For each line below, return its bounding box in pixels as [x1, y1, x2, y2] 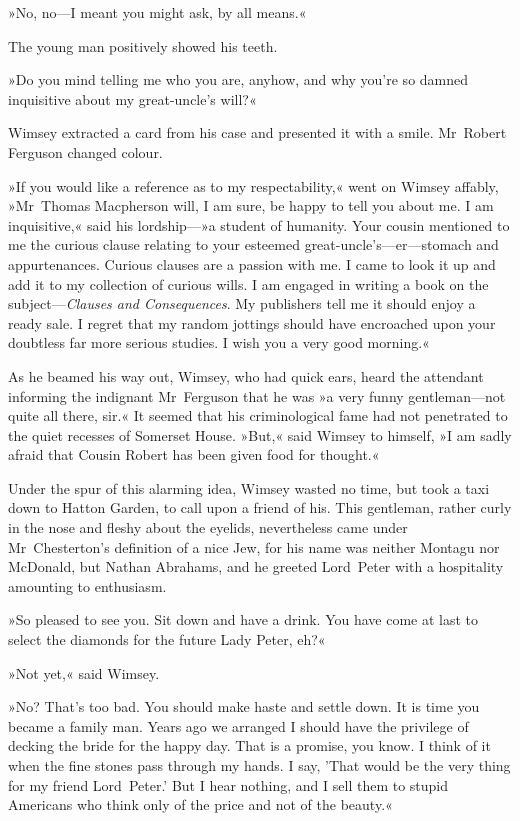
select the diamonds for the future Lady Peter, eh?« [8, 629, 326, 650]
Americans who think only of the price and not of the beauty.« [8, 794, 393, 815]
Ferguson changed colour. [8, 141, 163, 162]
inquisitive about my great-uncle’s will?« [8, 88, 257, 109]
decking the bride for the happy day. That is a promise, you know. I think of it [8, 735, 491, 756]
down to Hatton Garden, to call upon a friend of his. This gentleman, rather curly [8, 497, 512, 518]
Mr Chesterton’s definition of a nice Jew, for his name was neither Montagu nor [8, 536, 500, 557]
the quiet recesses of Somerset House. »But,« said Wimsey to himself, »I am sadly [8, 424, 512, 445]
